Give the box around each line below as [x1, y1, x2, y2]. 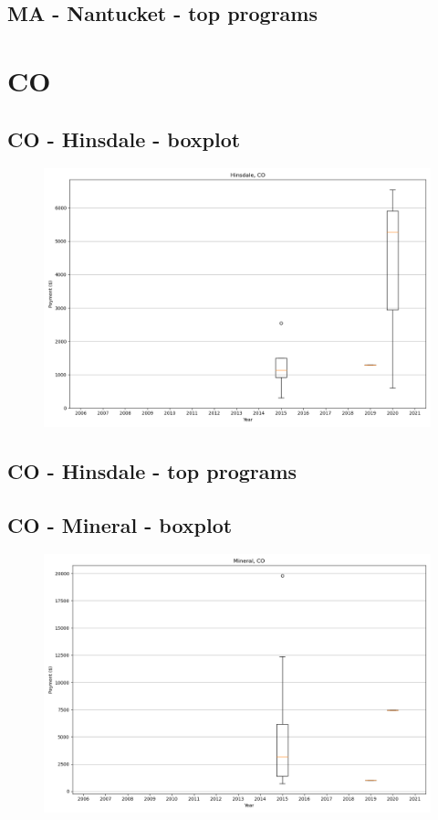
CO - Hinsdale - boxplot [7, 124, 241, 153]
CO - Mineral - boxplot [7, 510, 233, 538]
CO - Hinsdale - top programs [7, 456, 297, 485]
